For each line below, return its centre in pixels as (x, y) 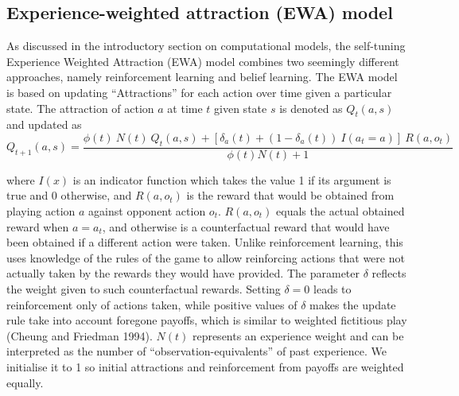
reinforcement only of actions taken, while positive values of (152, 304)
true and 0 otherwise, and (69, 195)
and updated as (44, 124)
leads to (333, 288)
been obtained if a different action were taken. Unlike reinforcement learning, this (205, 242)
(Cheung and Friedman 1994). (80, 335)
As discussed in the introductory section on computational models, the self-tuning (206, 46)
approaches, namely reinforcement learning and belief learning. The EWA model (202, 77)
